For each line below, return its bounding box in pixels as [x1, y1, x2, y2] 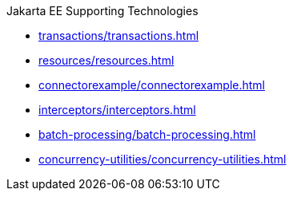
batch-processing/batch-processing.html [38, 128, 256, 141]
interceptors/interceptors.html [38, 103, 196, 116]
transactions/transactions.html [38, 29, 199, 42]
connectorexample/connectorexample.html [38, 78, 266, 92]
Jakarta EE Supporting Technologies [6, 4, 199, 18]
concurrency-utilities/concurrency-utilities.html [38, 152, 287, 166]
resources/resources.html [38, 53, 175, 67]
